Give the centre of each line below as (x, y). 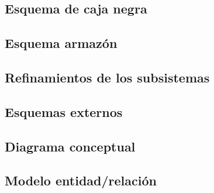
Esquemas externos (64, 111)
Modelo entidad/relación (81, 180)
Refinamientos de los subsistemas (107, 77)
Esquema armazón (61, 43)
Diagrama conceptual (70, 146)
